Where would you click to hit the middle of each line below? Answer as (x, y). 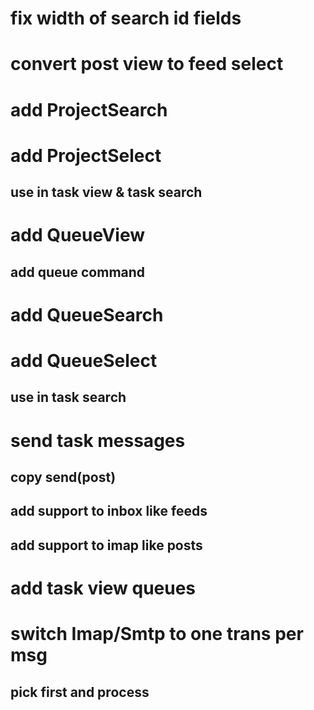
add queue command (78, 272)
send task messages (98, 440)
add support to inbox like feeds (109, 511)
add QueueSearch (87, 314)
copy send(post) (63, 477)
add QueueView (78, 235)
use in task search (68, 397)
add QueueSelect (84, 361)
